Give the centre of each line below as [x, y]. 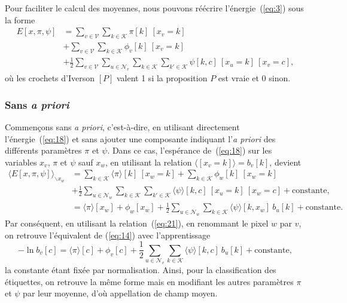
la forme [20, 19]
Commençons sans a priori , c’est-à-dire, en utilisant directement [122, 126]
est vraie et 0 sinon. [254, 78]
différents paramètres [43, 150]
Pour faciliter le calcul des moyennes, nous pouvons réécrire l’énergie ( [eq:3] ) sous [154, 8]
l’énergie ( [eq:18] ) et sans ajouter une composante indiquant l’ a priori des [140, 138]
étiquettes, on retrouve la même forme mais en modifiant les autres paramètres [149, 281]
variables [21, 162]
